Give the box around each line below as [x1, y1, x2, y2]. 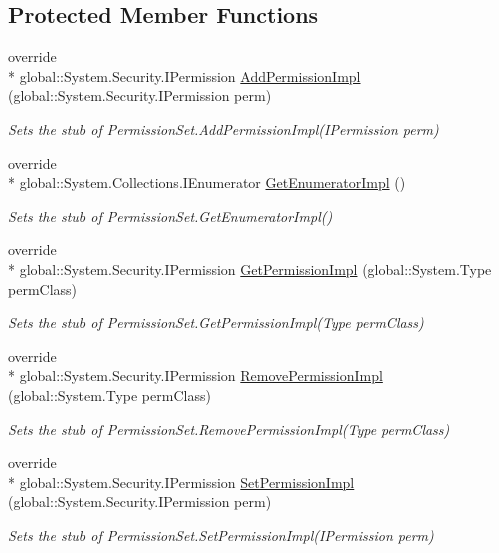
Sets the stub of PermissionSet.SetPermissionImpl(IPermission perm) [8, 524, 434, 545]
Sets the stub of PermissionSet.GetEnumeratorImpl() [8, 205, 333, 226]
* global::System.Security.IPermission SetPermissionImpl [8, 471, 355, 492]
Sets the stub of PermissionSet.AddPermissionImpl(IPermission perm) [8, 118, 439, 139]
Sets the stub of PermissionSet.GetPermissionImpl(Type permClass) [8, 312, 424, 333]
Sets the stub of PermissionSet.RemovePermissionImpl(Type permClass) [8, 418, 450, 439]
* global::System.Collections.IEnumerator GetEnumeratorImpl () [8, 172, 406, 193]
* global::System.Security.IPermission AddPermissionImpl [8, 65, 361, 86]
